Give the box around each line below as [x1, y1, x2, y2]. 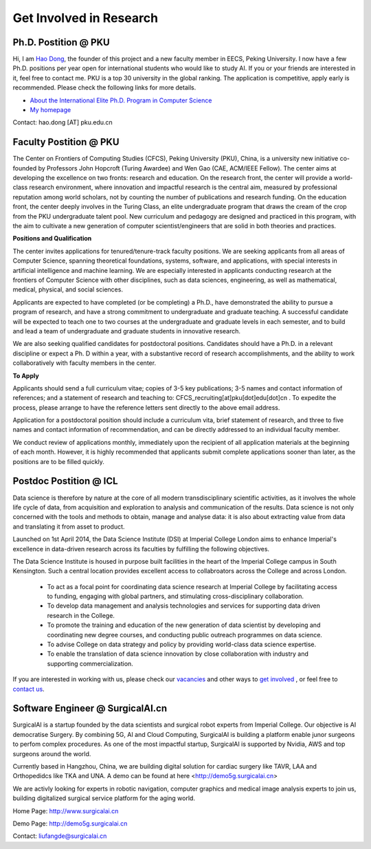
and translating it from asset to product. [12, 522, 125, 531]
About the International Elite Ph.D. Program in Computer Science [30, 96, 212, 104]
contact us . [12, 685, 45, 693]
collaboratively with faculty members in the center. [12, 359, 157, 367]
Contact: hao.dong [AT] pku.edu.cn [12, 118, 113, 126]
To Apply [12, 371, 39, 379]
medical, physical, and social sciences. [12, 285, 124, 294]
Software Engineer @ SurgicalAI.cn [12, 703, 168, 714]
